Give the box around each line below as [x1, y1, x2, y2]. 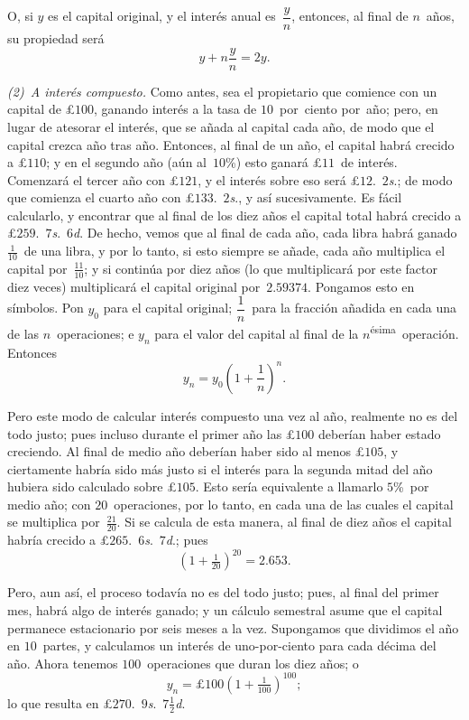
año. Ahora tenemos [7, 653, 118, 672]
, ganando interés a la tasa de [94, 99, 257, 118]
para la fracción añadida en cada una [252, 298, 456, 317]
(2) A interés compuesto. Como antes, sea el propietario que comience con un [7, 81, 437, 100]
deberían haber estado [317, 424, 441, 443]
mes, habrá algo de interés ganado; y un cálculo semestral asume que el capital [7, 601, 443, 619]
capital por [7, 258, 68, 277]
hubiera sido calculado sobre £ [7, 477, 177, 496]
